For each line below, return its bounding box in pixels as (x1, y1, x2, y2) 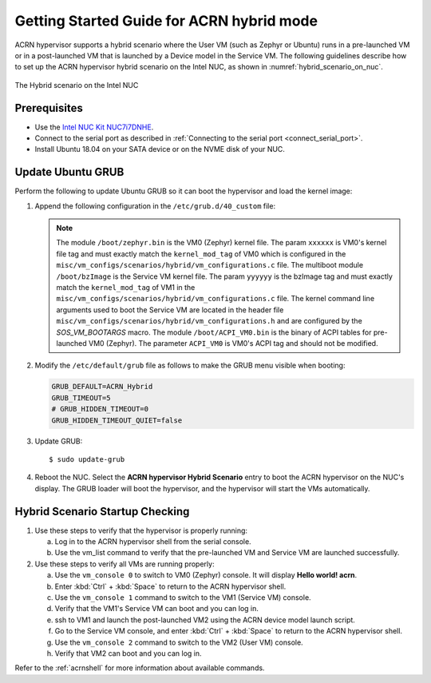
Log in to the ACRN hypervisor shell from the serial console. (54, 537, 251, 546)
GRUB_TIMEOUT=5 (51, 393, 111, 403)
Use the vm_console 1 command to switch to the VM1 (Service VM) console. (54, 592, 311, 602)
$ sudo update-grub (49, 455, 125, 463)
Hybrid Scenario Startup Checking (14, 504, 190, 518)
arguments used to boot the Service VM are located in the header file (56, 304, 284, 315)
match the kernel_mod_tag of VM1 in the (56, 283, 196, 292)
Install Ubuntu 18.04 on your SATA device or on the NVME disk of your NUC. (34, 145, 285, 154)
